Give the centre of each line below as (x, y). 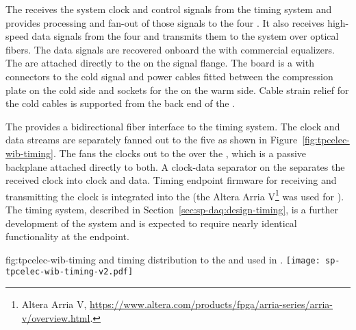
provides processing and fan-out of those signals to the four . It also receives (165, 22)
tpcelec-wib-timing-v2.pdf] (69, 272)
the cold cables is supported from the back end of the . (120, 103)
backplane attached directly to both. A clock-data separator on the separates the (175, 166)
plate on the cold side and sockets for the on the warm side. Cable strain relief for (177, 90)
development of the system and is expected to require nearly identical (151, 223)
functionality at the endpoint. (67, 236)
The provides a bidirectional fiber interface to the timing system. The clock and (173, 126)
